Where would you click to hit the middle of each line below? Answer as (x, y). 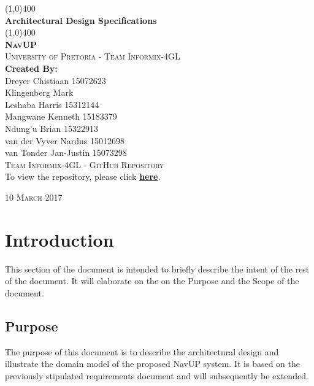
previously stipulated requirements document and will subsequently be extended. (157, 375)
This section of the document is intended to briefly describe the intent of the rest (157, 268)
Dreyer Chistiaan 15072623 (56, 80)
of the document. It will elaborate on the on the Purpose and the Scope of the (152, 281)
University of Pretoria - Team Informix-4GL (93, 56)
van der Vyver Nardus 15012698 (65, 140)
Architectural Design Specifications (81, 20)
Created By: (31, 68)
